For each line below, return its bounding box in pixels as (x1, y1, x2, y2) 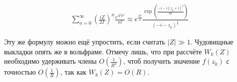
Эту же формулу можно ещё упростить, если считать (4, 36, 165, 46)
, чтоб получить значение (123, 56, 200, 66)
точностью (4, 67, 36, 77)
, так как (60, 67, 87, 77)
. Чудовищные (190, 36, 234, 46)
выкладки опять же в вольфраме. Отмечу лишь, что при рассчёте (4, 46, 202, 56)
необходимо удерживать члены (4, 56, 97, 66)
